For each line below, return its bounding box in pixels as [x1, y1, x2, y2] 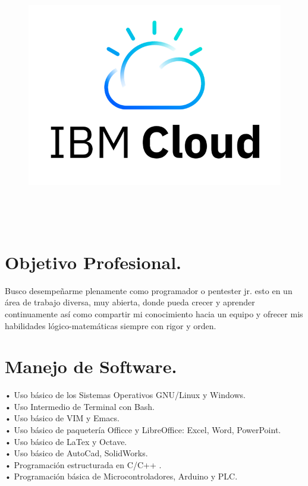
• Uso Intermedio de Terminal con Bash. [5, 400, 155, 412]
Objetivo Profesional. [5, 250, 182, 274]
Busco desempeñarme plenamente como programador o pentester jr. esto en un [5, 284, 293, 296]
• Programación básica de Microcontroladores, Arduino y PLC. [5, 470, 238, 482]
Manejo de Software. [5, 354, 177, 378]
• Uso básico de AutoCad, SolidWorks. [5, 447, 148, 459]
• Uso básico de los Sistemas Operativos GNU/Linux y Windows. [5, 389, 246, 401]
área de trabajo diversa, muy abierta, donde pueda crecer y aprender [5, 296, 255, 308]
